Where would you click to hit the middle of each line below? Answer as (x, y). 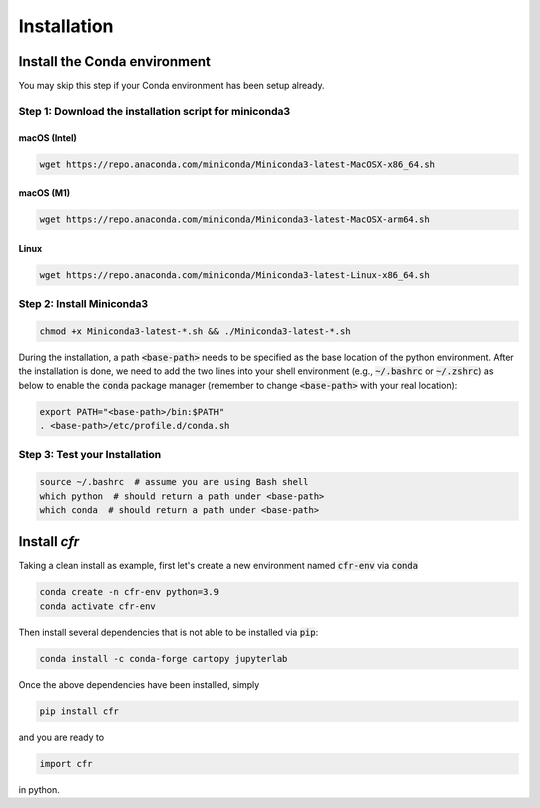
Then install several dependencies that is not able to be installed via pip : (168, 632)
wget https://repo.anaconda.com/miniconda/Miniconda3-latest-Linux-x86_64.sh (234, 274)
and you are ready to (61, 737)
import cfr (66, 763)
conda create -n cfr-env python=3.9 (129, 592)
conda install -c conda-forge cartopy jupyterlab (163, 658)
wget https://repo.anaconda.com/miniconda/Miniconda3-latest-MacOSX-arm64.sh (234, 219)
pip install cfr (79, 711)
